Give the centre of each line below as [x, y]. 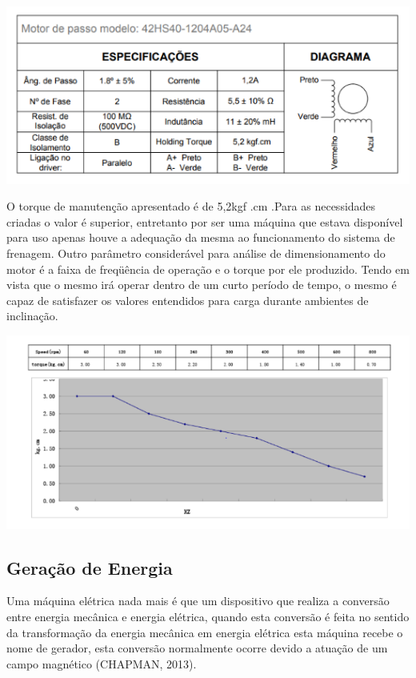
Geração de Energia [90, 567]
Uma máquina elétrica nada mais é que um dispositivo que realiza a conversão [198, 601]
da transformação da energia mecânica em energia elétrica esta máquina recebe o [205, 632]
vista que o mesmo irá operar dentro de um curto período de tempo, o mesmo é [202, 285]
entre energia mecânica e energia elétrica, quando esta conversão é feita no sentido [208, 616]
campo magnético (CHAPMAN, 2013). [102, 663]
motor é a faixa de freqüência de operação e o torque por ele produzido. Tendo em [208, 269]
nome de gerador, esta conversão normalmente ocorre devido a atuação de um [197, 648]
